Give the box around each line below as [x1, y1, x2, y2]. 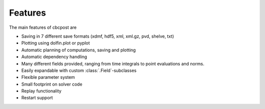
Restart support [21, 95, 53, 101]
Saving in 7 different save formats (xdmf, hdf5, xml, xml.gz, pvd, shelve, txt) [21, 33, 174, 39]
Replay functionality [21, 88, 62, 94]
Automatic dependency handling [21, 54, 87, 60]
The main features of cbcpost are [9, 24, 77, 30]
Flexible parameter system [21, 74, 76, 80]
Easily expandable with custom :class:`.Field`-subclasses [21, 67, 137, 73]
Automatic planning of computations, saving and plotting [21, 47, 136, 53]
